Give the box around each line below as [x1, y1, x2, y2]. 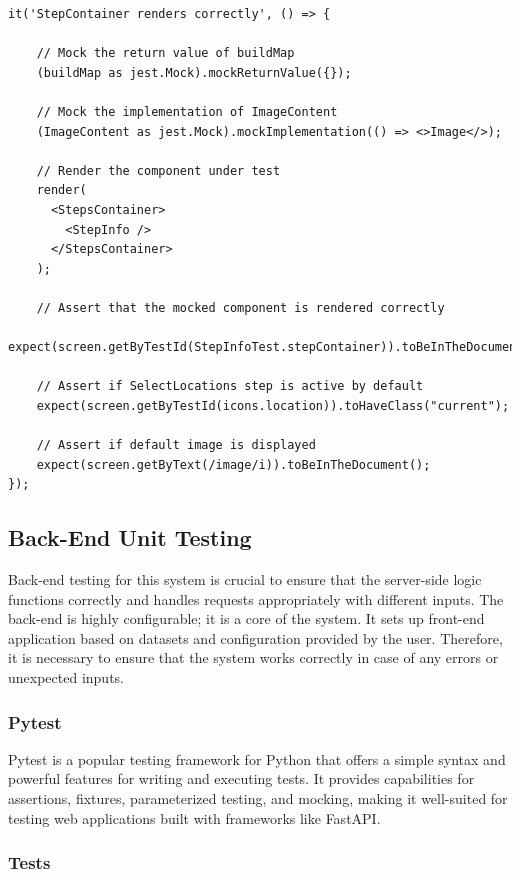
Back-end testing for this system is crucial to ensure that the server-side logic [8, 569, 482, 590]
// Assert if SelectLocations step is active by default [36, 379, 424, 394]
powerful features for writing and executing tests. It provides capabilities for [8, 768, 475, 789]
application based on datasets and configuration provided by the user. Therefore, [8, 627, 503, 648]
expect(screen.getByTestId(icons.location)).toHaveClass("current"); [36, 398, 510, 413]
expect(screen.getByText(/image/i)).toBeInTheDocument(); [36, 457, 431, 472]
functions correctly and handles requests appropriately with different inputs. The [8, 588, 504, 609]
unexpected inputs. [8, 667, 124, 688]
